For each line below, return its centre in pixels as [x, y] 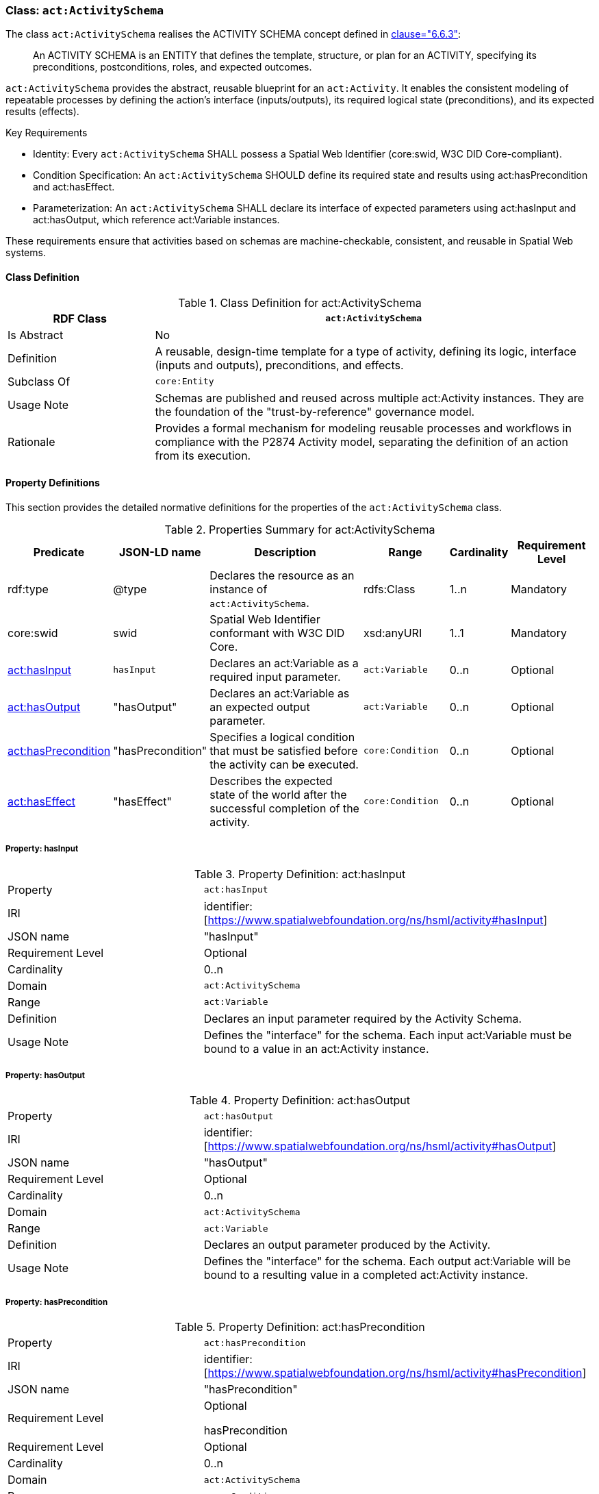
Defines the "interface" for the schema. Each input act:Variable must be [387, 1035]
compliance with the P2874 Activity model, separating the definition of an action [361, 441]
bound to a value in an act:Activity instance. [316, 1048]
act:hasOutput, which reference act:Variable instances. [156, 220]
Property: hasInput [42, 849]
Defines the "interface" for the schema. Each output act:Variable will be [387, 1261]
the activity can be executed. [284, 764]
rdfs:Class [389, 589]
